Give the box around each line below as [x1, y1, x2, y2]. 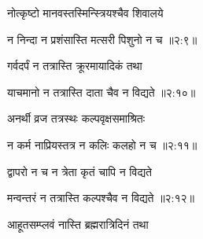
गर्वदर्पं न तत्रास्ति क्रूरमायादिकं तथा [7, 57, 142, 74]
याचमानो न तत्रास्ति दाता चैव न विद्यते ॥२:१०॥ [7, 83, 196, 100]
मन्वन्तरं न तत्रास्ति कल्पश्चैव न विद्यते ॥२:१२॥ [7, 189, 195, 206]
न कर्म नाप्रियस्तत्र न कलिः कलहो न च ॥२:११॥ [7, 136, 197, 153]
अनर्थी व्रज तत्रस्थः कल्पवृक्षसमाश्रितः [7, 110, 146, 127]
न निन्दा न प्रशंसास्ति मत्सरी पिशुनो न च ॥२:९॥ [7, 31, 197, 47]
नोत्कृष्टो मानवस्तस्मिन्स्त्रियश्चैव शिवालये [7, 5, 164, 20]
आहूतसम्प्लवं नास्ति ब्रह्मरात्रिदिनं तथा [7, 215, 149, 232]
